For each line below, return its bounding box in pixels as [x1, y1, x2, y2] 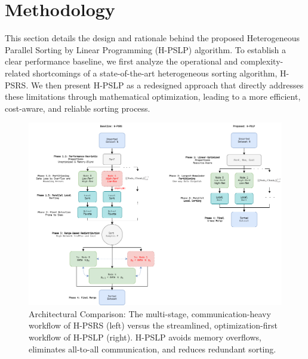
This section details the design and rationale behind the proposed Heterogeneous [5, 32, 300, 44]
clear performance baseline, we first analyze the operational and [5, 55, 238, 67]
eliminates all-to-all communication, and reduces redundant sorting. [29, 342, 276, 355]
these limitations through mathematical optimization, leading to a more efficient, [5, 90, 301, 103]
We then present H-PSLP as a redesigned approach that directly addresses [30, 78, 304, 91]
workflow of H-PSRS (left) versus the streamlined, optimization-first [29, 319, 278, 332]
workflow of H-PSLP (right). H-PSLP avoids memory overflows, [29, 331, 261, 343]
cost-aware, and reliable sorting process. [5, 102, 150, 114]
